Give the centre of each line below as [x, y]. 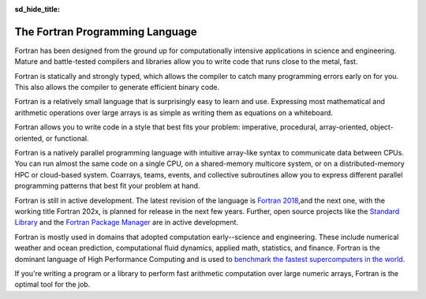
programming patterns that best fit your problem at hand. [107, 186]
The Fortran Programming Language [106, 32]
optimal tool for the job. [52, 285]
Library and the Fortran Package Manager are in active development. [127, 222]
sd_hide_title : [37, 9]
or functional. [67, 138]
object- [381, 127]
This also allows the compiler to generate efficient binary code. [117, 88]
